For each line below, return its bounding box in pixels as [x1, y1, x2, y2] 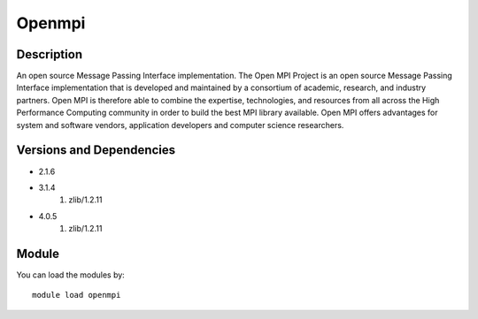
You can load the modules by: [16, 270, 126, 280]
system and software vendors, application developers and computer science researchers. [16, 119, 344, 130]
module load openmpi [32, 290, 121, 300]
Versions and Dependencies [16, 142, 176, 158]
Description [16, 47, 83, 62]
